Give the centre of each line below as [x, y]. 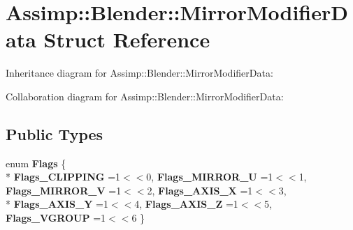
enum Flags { [36, 163]
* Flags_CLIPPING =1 [63, 177]
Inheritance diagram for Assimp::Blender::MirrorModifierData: [139, 73]
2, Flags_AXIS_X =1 [200, 190]
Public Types [55, 133]
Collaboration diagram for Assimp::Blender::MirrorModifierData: [145, 96]
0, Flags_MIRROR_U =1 [210, 177]
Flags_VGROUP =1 [56, 218]
